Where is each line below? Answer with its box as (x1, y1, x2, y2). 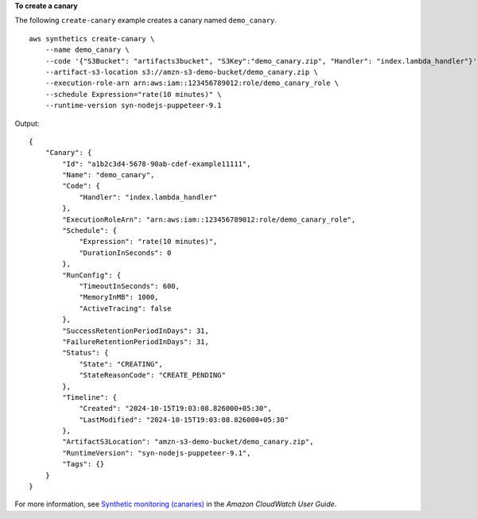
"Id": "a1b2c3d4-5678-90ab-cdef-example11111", (62, 159, 251, 168)
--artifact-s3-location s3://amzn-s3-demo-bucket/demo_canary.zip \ (45, 68, 318, 76)
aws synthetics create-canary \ (29, 34, 155, 43)
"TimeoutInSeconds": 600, (79, 281, 180, 290)
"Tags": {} (62, 459, 105, 469)
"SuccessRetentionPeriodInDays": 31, (62, 326, 210, 335)
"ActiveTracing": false (79, 304, 172, 313)
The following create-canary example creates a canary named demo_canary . (14, 16, 277, 25)
